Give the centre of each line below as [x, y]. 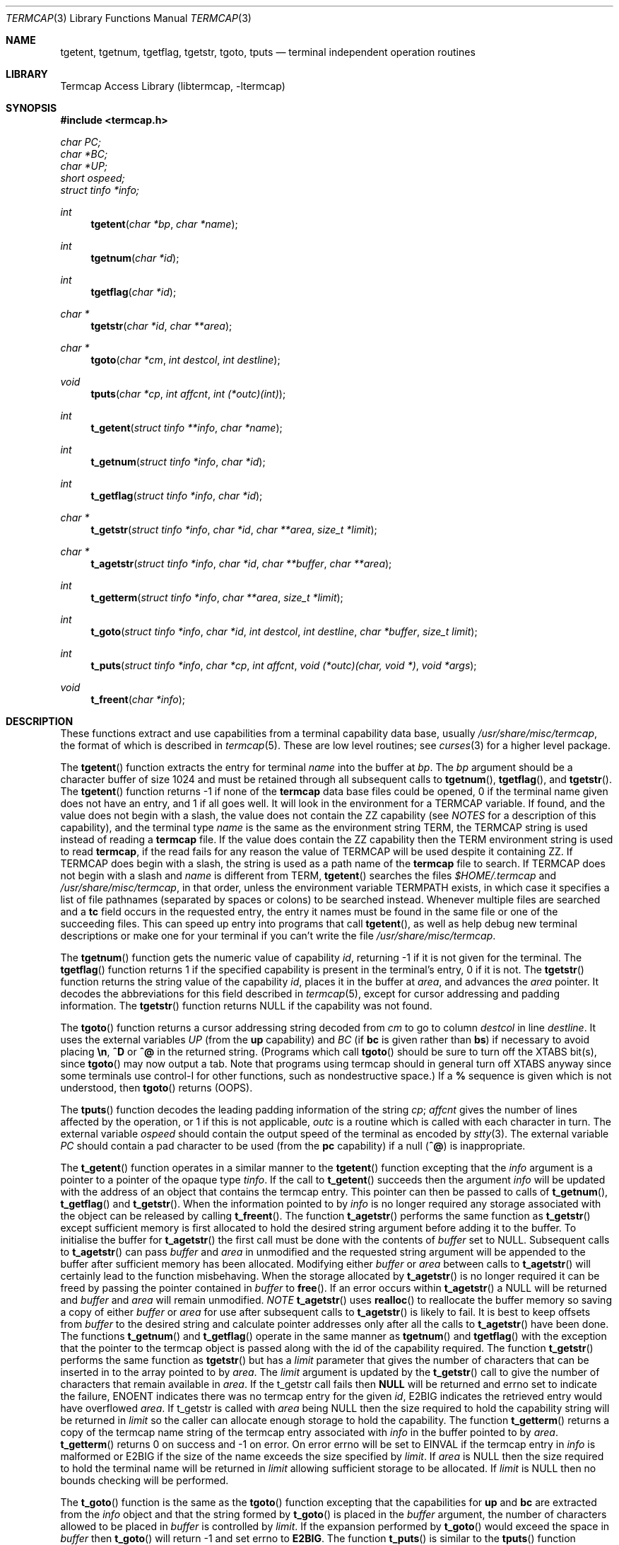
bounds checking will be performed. [145, 1480]
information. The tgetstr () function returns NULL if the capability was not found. [246, 1006]
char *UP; [84, 166]
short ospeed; [93, 178]
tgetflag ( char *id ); [134, 292]
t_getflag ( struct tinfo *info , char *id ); [177, 496]
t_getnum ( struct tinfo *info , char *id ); [178, 462]
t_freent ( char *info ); [138, 699]
